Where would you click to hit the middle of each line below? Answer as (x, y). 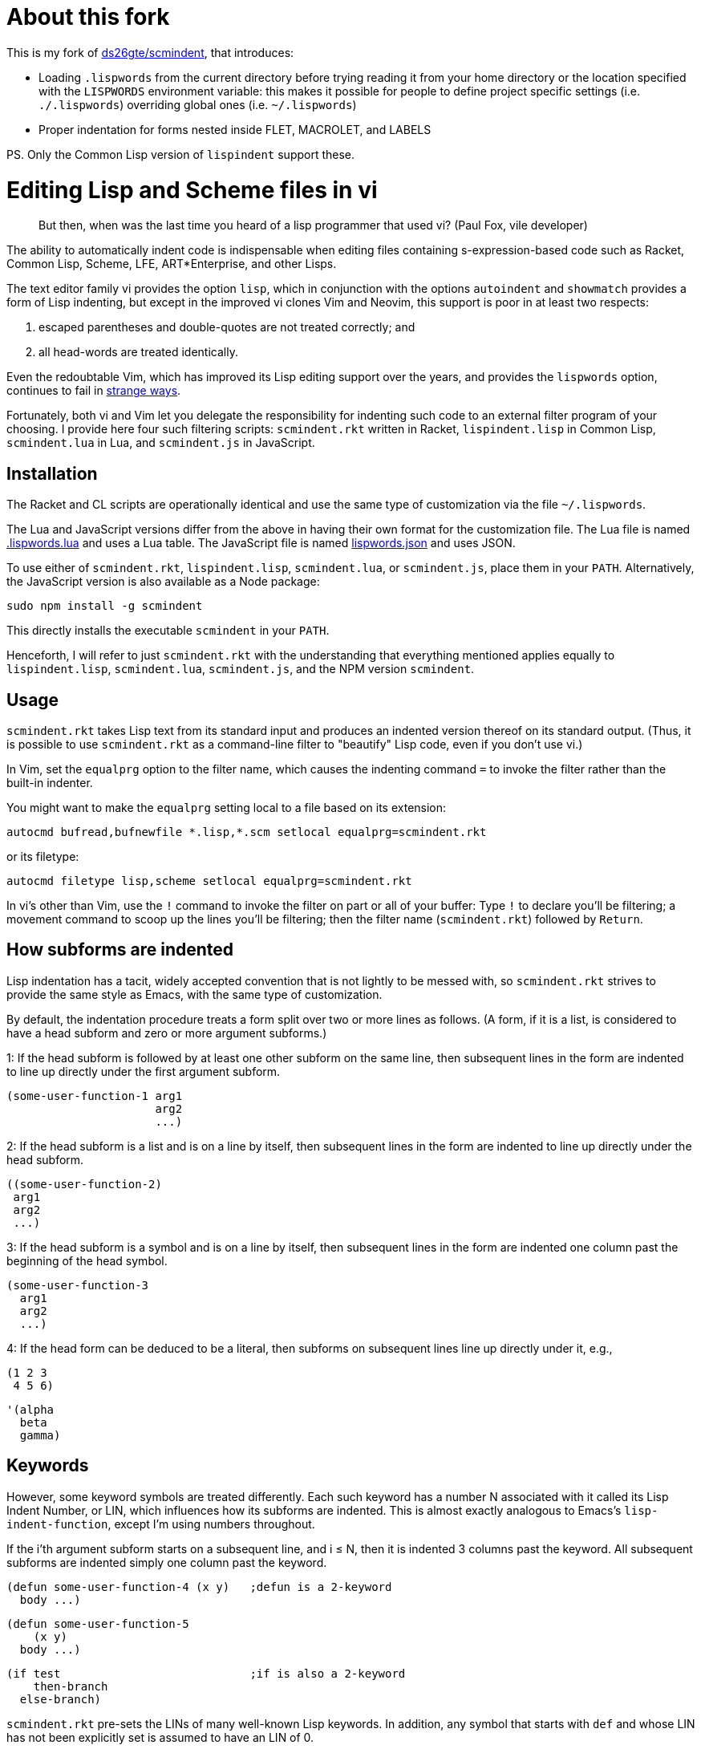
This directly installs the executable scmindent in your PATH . (168, 631)
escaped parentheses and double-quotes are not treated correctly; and (227, 327)
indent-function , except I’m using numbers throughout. (161, 1524)
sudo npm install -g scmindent (105, 606)
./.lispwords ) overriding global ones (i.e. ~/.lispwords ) (198, 104)
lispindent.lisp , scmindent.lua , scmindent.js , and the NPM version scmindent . (241, 669)
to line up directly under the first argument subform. (144, 1071)
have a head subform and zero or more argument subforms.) (167, 1033)
